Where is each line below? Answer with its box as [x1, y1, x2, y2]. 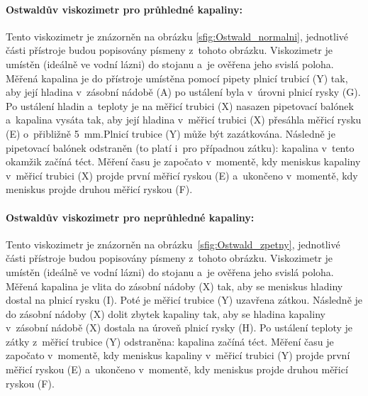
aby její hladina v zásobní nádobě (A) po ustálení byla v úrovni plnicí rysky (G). [6, 84, 361, 99]
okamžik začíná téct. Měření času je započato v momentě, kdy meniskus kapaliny [6, 154, 361, 169]
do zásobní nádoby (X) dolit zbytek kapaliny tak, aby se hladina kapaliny [6, 306, 325, 321]
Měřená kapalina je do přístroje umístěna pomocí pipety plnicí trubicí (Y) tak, [6, 70, 348, 85]
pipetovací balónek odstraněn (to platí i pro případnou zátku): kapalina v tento [6, 140, 355, 155]
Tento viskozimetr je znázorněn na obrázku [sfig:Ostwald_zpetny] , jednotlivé [6, 236, 340, 251]
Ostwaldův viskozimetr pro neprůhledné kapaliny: [6, 209, 255, 224]
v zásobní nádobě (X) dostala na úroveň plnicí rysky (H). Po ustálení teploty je [6, 320, 353, 335]
